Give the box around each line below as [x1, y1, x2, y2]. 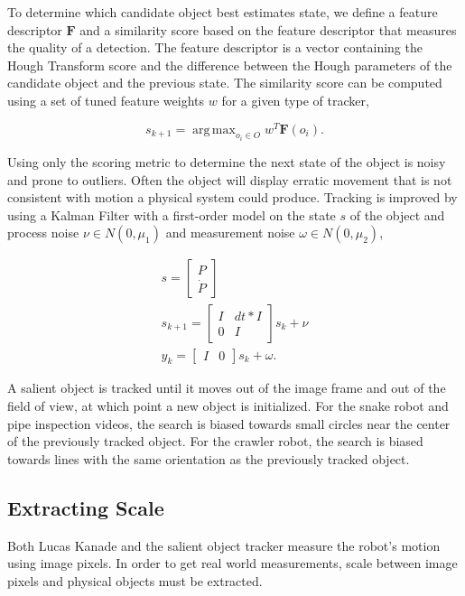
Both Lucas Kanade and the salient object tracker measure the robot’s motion [7, 535, 441, 554]
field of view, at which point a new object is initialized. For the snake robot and [7, 396, 449, 414]
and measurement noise [165, 223, 295, 242]
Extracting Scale [7, 493, 164, 521]
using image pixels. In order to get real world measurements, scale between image [7, 554, 458, 573]
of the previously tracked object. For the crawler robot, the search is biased [7, 432, 423, 451]
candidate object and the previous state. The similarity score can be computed [7, 73, 442, 92]
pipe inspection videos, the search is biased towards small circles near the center [7, 414, 451, 433]
